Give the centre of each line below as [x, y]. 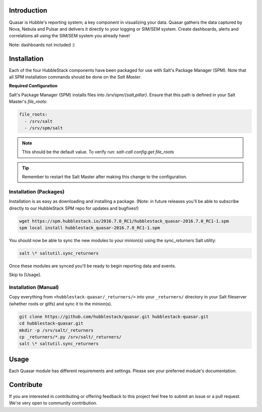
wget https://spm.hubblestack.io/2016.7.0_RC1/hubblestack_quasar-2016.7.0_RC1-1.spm [124, 221]
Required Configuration [33, 86]
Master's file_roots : [28, 101]
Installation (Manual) [34, 287]
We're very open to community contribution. [53, 403]
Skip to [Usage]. [25, 275]
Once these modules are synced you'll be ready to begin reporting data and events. [93, 266]
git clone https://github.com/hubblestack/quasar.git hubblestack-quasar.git [114, 316]
